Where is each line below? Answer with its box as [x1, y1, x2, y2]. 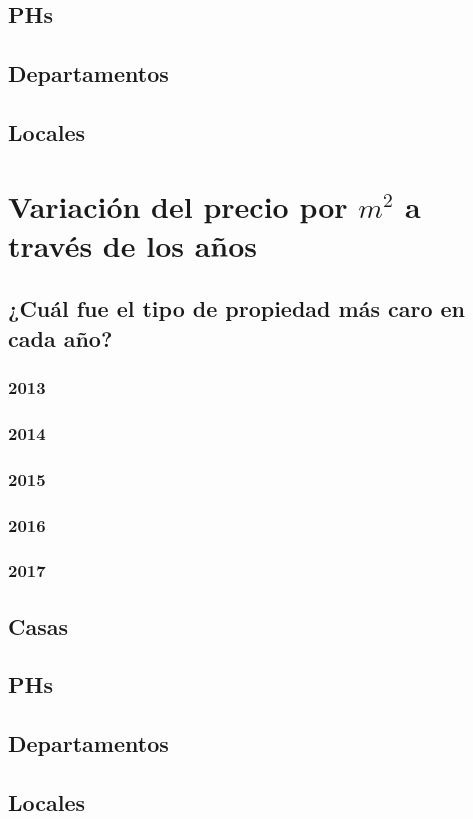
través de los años [8, 224, 258, 265]
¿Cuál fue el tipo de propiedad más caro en [8, 293, 466, 324]
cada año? [8, 322, 113, 353]
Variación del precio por [8, 185, 348, 226]
